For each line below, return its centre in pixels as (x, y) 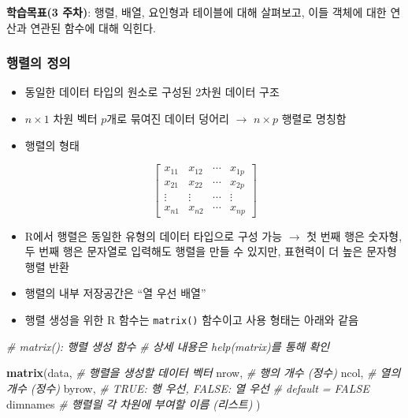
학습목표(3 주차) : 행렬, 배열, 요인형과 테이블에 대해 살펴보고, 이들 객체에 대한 (197, 12)
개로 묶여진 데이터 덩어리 (168, 118)
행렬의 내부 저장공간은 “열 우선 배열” (115, 293)
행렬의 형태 (52, 145)
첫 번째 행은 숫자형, (354, 235)
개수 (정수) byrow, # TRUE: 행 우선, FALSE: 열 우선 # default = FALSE (188, 388)
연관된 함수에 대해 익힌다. (93, 27)
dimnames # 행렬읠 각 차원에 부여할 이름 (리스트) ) (134, 403)
